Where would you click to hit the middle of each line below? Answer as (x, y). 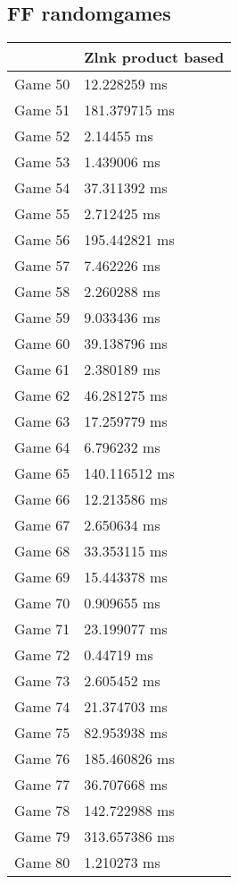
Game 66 (42, 499)
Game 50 (42, 84)
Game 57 (42, 266)
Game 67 (42, 525)
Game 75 (42, 733)
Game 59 (42, 318)
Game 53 (42, 162)
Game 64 (42, 447)
